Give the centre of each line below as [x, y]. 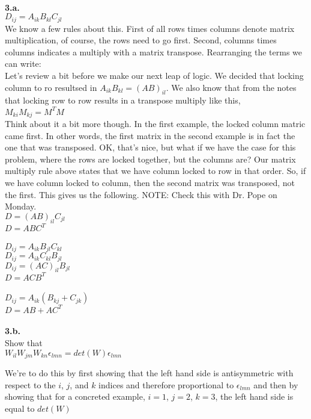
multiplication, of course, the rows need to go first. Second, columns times [141, 40]
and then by [276, 384]
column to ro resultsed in [51, 87]
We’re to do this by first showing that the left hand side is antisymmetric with [149, 373]
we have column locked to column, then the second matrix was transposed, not [150, 182]
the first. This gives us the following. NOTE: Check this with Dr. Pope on [141, 194]
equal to [20, 408]
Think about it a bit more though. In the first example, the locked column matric [155, 123]
